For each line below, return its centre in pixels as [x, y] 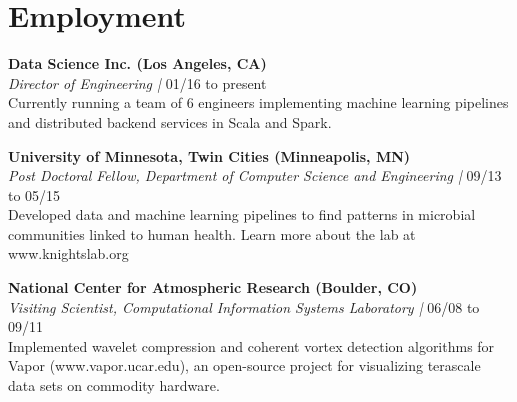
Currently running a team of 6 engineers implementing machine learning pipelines [258, 102]
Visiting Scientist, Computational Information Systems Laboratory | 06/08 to [244, 306]
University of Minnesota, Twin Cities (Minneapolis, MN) [209, 155]
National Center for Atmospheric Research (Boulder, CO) [213, 287]
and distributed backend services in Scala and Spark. [170, 121]
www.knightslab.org [68, 253]
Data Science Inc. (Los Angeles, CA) [137, 63]
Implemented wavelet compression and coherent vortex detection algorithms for [251, 345]
